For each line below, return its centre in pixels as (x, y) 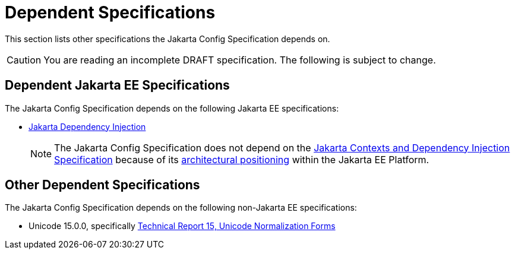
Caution (24, 60)
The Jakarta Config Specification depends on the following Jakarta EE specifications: (172, 108)
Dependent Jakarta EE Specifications (117, 85)
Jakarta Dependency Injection (87, 126)
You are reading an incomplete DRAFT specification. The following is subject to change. (240, 60)
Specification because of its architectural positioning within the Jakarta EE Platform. (242, 159)
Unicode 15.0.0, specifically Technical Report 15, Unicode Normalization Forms (182, 226)
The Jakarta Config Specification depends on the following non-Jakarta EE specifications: (181, 208)
